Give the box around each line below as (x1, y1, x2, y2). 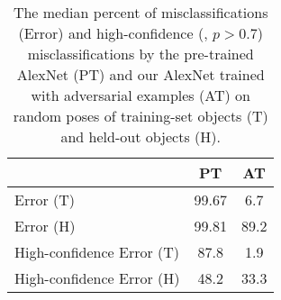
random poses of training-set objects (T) (13, 105, 268, 126)
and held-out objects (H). (60, 126, 221, 147)
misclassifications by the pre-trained (27, 43, 254, 64)
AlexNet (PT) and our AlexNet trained (16, 64, 265, 85)
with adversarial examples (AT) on (31, 85, 250, 105)
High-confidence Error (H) (14, 268, 180, 288)
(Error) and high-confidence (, (18, 23, 208, 43)
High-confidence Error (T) (14, 241, 180, 262)
